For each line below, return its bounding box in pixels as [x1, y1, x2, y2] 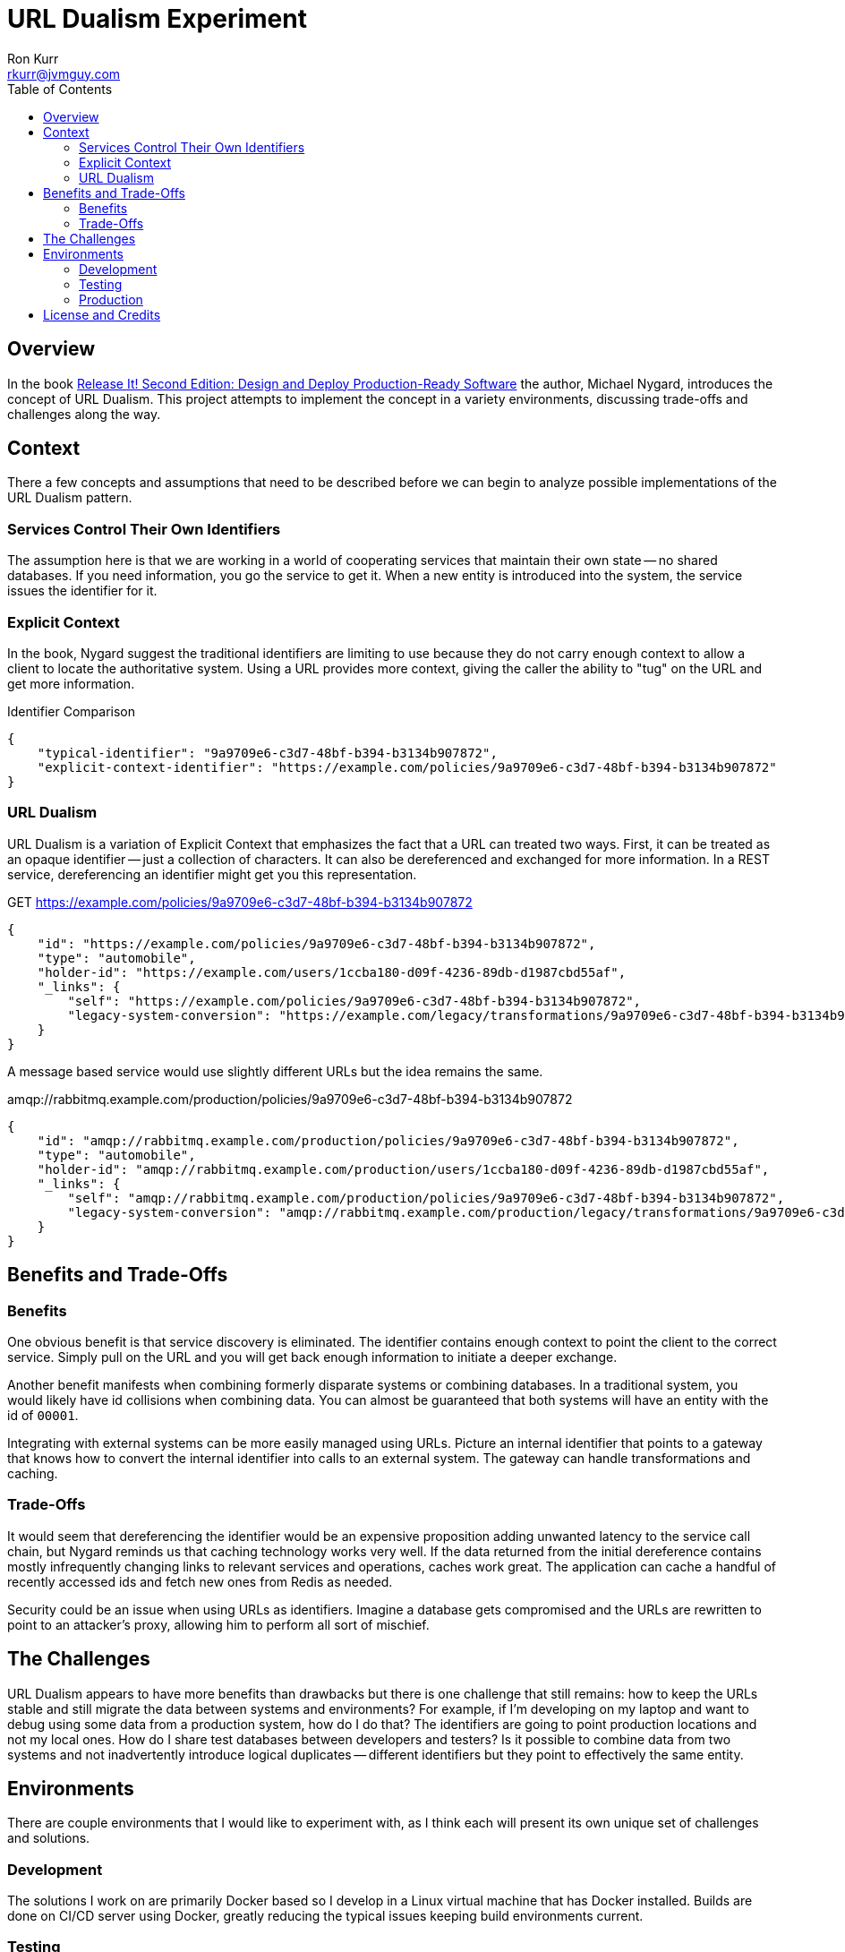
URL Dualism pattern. [7, 490, 132, 506]
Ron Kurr [7, 50, 59, 66]
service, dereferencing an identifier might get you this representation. [7, 866, 417, 882]
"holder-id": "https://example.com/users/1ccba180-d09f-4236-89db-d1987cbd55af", [37, 964, 627, 980]
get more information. [7, 675, 135, 691]
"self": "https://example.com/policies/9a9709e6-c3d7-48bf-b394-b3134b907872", [67, 993, 642, 1008]
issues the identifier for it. [7, 583, 158, 599]
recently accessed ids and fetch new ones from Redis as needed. [7, 1573, 393, 1589]
